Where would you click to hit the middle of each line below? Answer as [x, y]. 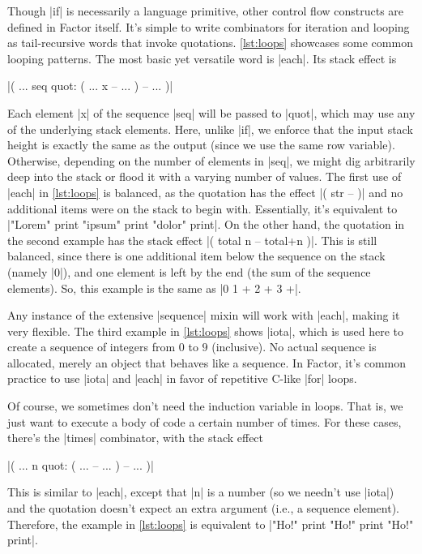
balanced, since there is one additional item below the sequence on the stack [196, 256]
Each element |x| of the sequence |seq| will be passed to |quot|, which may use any [211, 112]
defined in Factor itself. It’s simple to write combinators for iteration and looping [209, 26]
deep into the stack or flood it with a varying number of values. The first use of [205, 176]
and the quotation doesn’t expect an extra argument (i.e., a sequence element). [203, 508]
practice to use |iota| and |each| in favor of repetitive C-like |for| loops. [182, 378]
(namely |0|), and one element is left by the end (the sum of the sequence [189, 271]
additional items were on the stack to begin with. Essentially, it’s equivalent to [202, 208]
